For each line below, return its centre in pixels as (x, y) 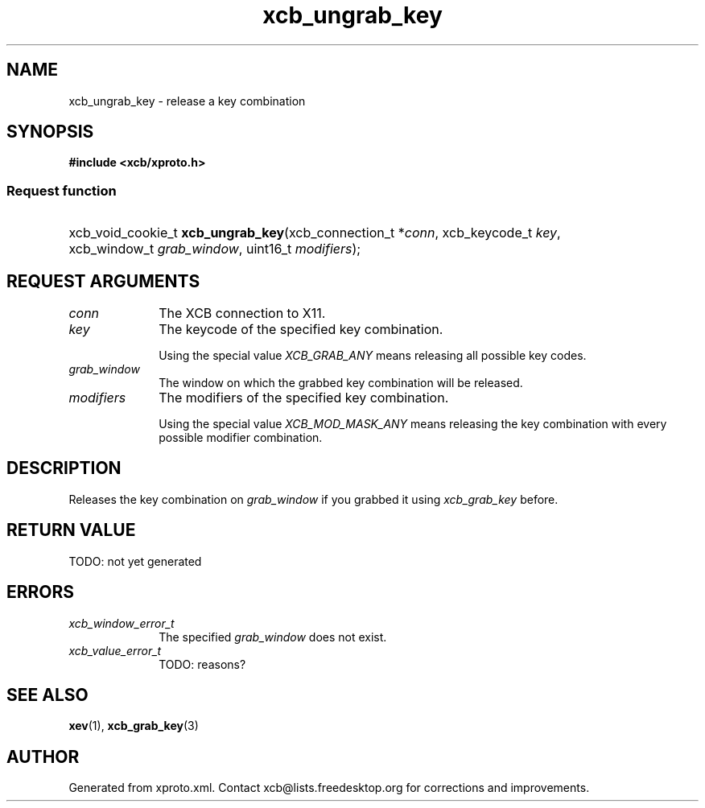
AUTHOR (43, 756)
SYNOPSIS (50, 132)
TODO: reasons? (202, 664)
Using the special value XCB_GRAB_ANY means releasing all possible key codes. (373, 356)
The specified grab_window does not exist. (273, 637)
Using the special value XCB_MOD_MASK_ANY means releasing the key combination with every (413, 424)
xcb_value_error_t (115, 650)
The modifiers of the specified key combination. (304, 398)
